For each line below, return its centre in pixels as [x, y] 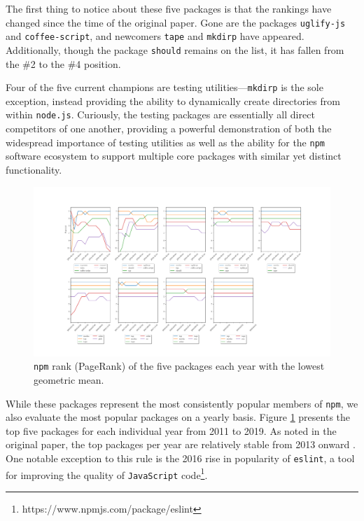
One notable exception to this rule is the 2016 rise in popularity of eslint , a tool [180, 458]
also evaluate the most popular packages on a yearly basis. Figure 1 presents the [178, 417]
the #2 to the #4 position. [63, 63]
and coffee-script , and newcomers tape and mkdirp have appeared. [155, 36]
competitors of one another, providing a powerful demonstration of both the [169, 128]
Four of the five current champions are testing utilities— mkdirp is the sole [164, 87]
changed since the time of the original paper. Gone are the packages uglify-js [176, 22]
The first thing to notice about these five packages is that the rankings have [169, 8]
